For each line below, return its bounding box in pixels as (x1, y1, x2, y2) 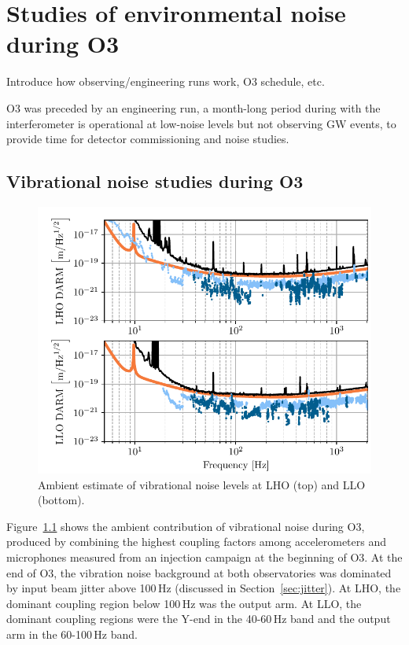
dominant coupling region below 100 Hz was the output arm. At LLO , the (6, 595, 362, 611)
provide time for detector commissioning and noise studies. (6, 131, 289, 147)
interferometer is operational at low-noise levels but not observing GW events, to (6, 115, 396, 131)
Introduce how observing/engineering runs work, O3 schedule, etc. (6, 73, 325, 90)
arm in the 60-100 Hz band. (6, 626, 138, 643)
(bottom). (38, 492, 85, 508)
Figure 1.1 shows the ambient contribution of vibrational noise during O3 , (6, 518, 365, 534)
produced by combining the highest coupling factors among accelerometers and (6, 533, 386, 550)
